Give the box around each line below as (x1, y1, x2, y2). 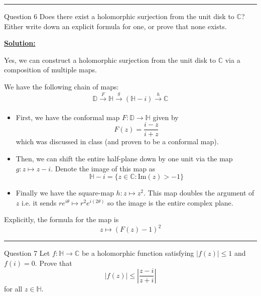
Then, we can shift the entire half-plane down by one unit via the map (16, 153, 233, 163)
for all (4, 283, 23, 293)
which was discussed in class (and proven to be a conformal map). (16, 136, 219, 147)
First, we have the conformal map (16, 112, 120, 122)
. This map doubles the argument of (144, 187, 254, 198)
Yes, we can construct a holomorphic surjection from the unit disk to (4, 54, 216, 65)
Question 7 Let (4, 248, 50, 258)
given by (153, 112, 179, 122)
